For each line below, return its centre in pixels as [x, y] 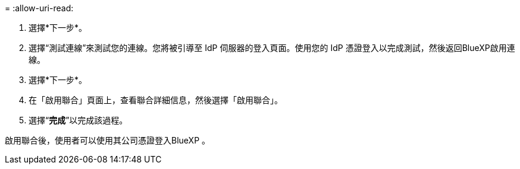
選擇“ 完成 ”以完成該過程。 [78, 120]
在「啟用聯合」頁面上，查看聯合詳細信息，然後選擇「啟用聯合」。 [156, 100]
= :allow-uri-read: [39, 8]
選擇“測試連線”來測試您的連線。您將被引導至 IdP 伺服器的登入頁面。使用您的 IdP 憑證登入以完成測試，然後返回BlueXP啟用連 [272, 48]
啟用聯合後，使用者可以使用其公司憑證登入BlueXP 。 [108, 140]
